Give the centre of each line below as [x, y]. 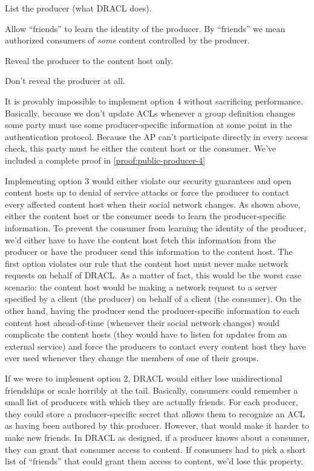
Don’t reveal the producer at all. [65, 81]
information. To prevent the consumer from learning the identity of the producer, [155, 227]
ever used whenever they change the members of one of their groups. [132, 358]
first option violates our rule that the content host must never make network [147, 263]
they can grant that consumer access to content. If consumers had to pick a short [155, 449]
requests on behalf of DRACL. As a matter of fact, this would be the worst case [153, 275]
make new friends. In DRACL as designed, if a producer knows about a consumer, [157, 437]
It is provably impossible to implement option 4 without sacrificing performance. [154, 101]
